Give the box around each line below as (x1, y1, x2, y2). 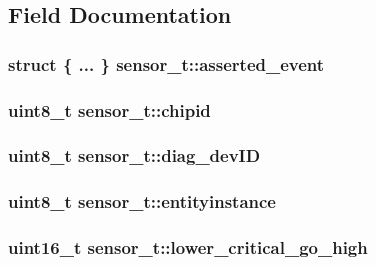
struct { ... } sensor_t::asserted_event (8, 51, 325, 76)
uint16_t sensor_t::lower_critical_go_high (8, 235, 368, 260)
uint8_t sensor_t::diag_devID (8, 143, 261, 168)
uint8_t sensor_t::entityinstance (8, 189, 276, 214)
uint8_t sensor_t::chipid (8, 97, 211, 122)
